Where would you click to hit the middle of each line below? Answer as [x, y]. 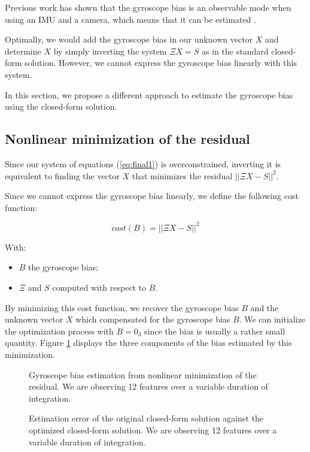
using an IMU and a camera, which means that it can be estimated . [130, 19]
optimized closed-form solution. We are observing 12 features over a [153, 430]
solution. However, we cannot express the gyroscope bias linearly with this [161, 63]
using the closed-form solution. [61, 106]
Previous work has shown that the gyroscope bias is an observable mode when [148, 7]
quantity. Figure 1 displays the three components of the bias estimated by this [148, 343]
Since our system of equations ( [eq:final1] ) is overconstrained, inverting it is [143, 163]
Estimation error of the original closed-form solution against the [146, 418]
